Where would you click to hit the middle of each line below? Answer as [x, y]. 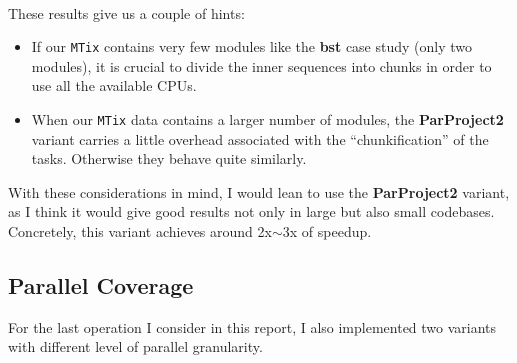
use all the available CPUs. [114, 85]
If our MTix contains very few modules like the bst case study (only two [252, 46]
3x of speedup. [327, 231]
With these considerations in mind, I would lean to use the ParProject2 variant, [259, 191]
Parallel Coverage [101, 285]
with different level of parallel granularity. [135, 346]
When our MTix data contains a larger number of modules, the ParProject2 [267, 119]
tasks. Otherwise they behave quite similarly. [169, 158]
